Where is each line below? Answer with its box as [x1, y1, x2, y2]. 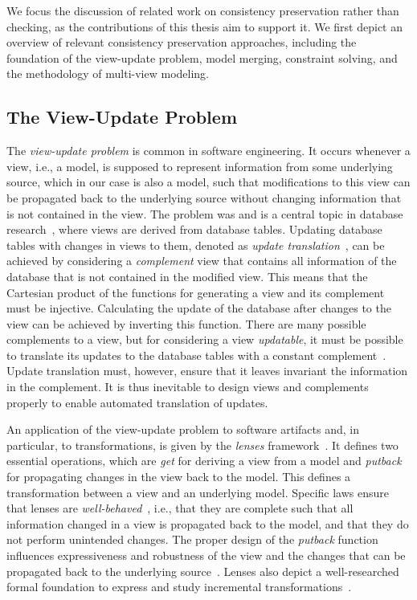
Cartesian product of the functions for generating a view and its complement [6, 284, 385, 300]
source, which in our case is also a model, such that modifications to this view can [6, 173, 411, 190]
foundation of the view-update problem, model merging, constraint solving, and [6, 49, 398, 66]
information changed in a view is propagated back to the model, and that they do [6, 515, 409, 532]
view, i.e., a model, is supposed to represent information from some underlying [6, 157, 393, 174]
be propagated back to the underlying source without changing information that [6, 189, 402, 206]
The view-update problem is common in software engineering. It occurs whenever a [6, 142, 411, 159]
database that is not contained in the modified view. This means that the [6, 267, 368, 284]
